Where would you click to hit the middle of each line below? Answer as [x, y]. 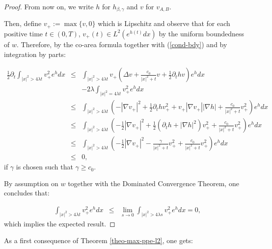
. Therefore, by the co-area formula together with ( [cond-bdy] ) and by [122, 44]
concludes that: [27, 193]
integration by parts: [35, 54]
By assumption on [31, 183]
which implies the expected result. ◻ [60, 223]
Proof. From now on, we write [49, 6]
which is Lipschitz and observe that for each [164, 23]
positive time [24, 33]
